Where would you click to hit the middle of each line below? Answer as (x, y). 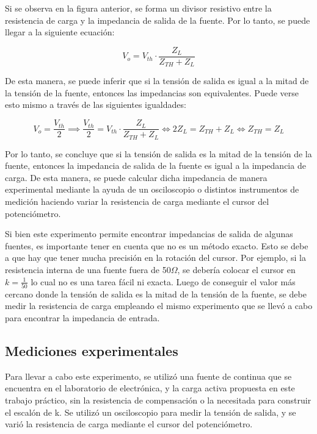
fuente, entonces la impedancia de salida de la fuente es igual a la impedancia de (155, 165)
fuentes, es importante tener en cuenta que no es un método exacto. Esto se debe (157, 245)
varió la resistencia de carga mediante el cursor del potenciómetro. (129, 424)
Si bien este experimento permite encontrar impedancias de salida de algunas (149, 234)
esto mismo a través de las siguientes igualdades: (96, 105)
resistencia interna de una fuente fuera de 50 (88, 269)
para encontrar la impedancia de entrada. (82, 318)
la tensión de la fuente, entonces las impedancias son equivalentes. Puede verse (152, 92)
